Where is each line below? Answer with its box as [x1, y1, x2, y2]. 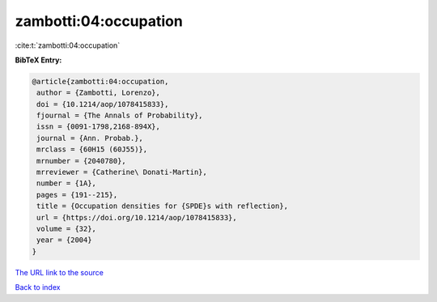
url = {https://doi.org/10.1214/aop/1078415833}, [36, 213, 238, 222]
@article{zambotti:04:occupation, [32, 77, 169, 86]
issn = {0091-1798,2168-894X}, [36, 122, 161, 131]
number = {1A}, [36, 179, 97, 188]
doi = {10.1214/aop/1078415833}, [36, 100, 169, 108]
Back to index [15, 283, 61, 292]
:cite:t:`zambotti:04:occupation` [15, 40, 121, 50]
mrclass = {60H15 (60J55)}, [36, 145, 148, 154]
